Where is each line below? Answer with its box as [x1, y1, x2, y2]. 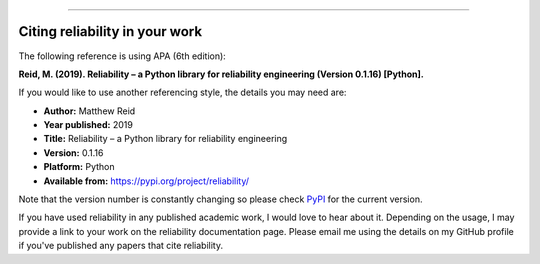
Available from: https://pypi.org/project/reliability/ [43, 175, 250, 187]
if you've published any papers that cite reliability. [18, 240, 224, 252]
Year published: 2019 [43, 119, 134, 131]
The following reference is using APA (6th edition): [18, 50, 227, 62]
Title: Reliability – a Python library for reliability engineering [43, 133, 288, 145]
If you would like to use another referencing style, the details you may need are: [18, 86, 347, 99]
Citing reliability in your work [18, 23, 203, 40]
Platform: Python [43, 161, 115, 173]
